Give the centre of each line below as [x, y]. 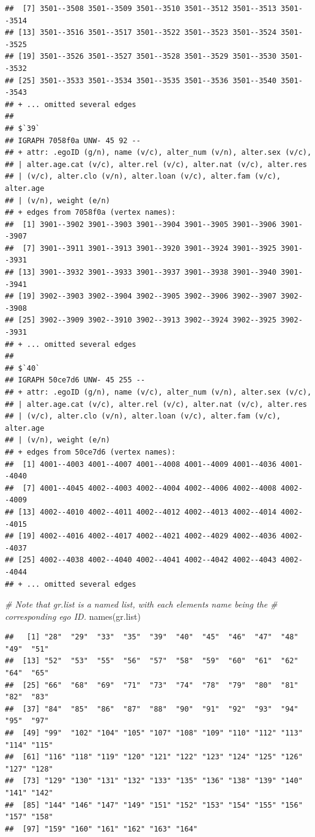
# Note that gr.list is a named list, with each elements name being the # [141, 604]
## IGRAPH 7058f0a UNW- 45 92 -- [73, 140]
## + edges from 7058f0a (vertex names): [91, 213]
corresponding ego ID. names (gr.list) [73, 616]
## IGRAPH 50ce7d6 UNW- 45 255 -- [75, 380]
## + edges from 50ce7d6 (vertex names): [91, 452]
